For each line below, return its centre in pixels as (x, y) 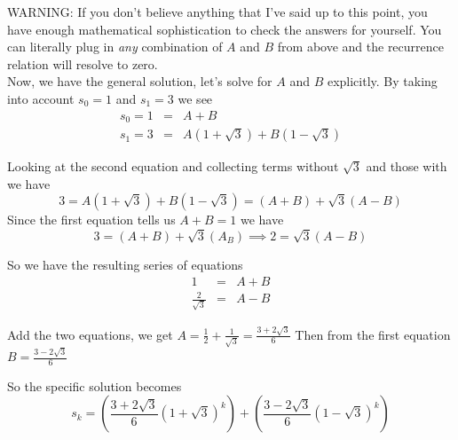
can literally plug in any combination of (115, 47)
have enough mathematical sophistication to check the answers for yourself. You (225, 29)
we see (195, 98)
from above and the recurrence (360, 47)
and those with (407, 166)
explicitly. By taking (382, 81)
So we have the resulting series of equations (125, 265)
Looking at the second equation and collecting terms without (173, 166)
